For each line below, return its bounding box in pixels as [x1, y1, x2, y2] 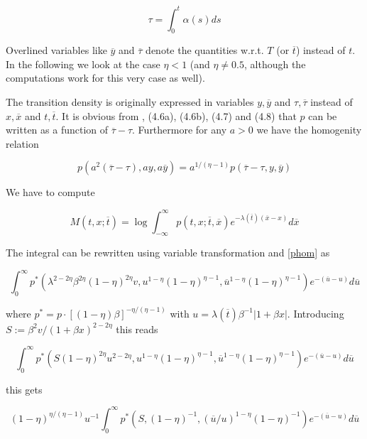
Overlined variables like [6, 43, 107, 58]
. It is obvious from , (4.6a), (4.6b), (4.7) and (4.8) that [55, 108, 297, 123]
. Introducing [287, 305, 344, 320]
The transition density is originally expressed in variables [6, 94, 254, 109]
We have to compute [6, 185, 95, 200]
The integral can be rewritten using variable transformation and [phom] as [6, 245, 330, 260]
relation [6, 136, 39, 151]
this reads [116, 321, 158, 336]
